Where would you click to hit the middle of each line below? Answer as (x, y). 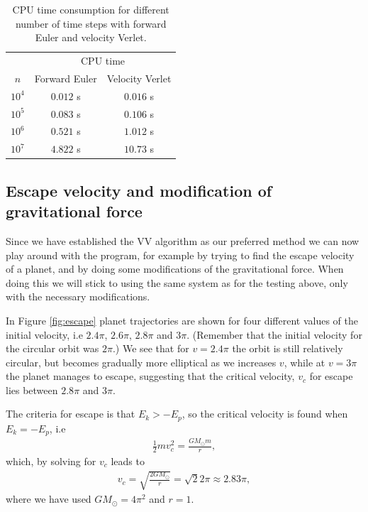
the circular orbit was (52, 348)
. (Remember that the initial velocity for (274, 334)
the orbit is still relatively (288, 348)
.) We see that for (151, 348)
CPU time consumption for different (91, 9)
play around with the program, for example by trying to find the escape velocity (180, 255)
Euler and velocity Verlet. (91, 37)
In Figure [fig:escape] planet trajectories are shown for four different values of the (182, 320)
